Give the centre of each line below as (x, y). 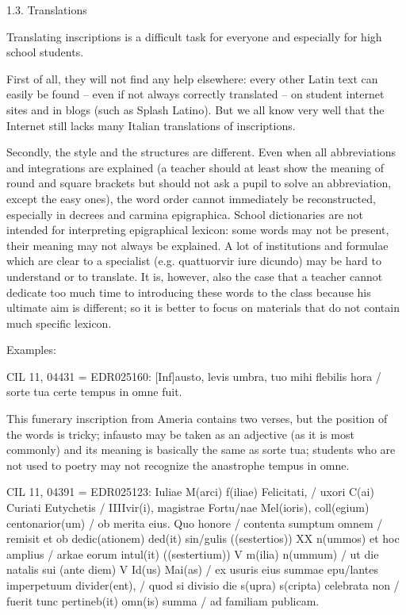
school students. (45, 52)
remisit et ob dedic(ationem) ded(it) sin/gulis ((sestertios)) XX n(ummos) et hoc (203, 538)
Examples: (31, 350)
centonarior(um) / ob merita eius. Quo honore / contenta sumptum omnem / (195, 523)
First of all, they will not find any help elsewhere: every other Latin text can (192, 78)
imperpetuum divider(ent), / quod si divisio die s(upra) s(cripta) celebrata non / (203, 585)
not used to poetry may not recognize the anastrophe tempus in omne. (178, 465)
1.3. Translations (47, 10)
